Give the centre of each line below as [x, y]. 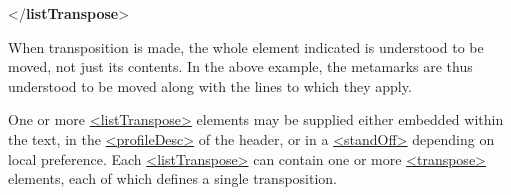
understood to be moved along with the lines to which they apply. [210, 85]
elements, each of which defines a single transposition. [173, 178]
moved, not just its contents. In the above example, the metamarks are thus [240, 66]
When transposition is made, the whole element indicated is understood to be [246, 46]
